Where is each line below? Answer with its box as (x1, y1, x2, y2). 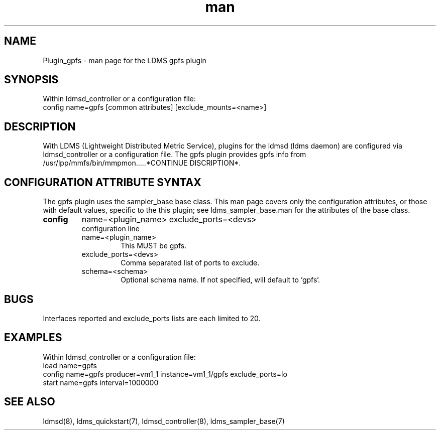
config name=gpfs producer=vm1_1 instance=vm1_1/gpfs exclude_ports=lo (43, 369, 287, 378)
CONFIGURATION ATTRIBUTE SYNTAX (4, 176, 201, 189)
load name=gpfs (43, 361, 97, 370)
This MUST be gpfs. (121, 241, 187, 250)
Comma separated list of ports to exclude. (121, 258, 260, 267)
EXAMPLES (4, 331, 62, 344)
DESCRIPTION (4, 120, 76, 133)
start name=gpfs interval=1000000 (43, 378, 159, 387)
